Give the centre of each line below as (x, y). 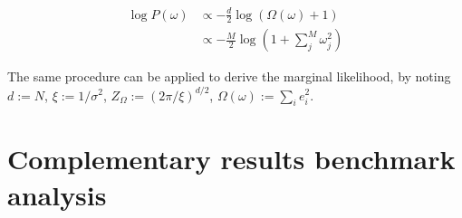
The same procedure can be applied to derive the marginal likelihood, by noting (229, 76)
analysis (57, 194)
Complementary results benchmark (231, 159)
